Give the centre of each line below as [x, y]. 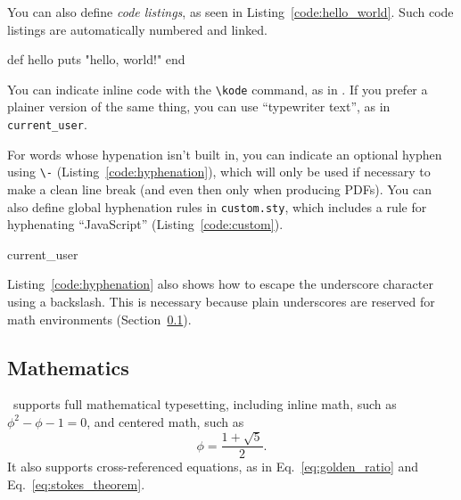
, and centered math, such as [165, 421]
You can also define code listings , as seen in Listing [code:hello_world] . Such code [230, 12]
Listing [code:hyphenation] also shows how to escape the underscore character [220, 284]
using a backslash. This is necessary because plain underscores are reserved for [221, 301]
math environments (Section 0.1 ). [99, 319]
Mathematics [68, 367]
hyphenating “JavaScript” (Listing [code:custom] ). [145, 224]
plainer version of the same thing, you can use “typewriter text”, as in [199, 107]
